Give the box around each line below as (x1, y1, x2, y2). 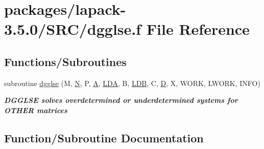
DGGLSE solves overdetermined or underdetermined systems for (4, 95, 238, 105)
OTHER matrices (4, 104, 67, 115)
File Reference (146, 18, 250, 39)
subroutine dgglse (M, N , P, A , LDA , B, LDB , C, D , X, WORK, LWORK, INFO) (4, 77, 260, 88)
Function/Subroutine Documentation (4, 130, 204, 145)
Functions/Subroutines (4, 53, 127, 69)
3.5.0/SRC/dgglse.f (4, 18, 141, 39)
